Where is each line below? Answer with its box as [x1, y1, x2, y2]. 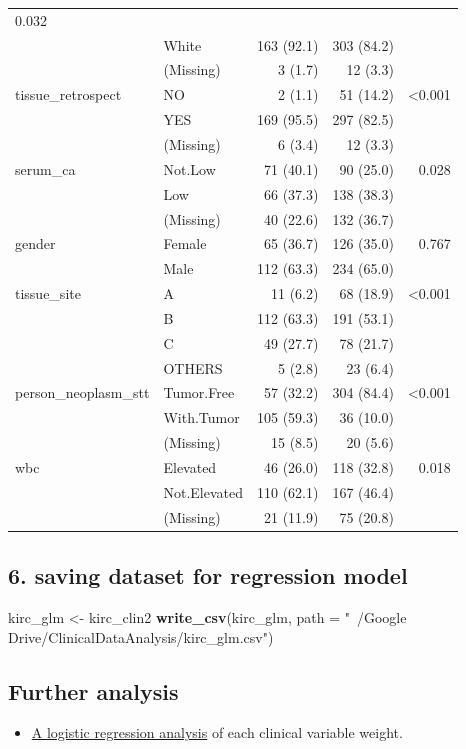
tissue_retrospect [15, 84, 122, 105]
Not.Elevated [163, 481, 243, 502]
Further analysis [8, 675, 179, 706]
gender [15, 233, 56, 254]
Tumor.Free [163, 382, 235, 403]
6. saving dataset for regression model [8, 560, 408, 591]
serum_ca [15, 158, 76, 179]
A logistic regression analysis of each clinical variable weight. [31, 722, 403, 743]
